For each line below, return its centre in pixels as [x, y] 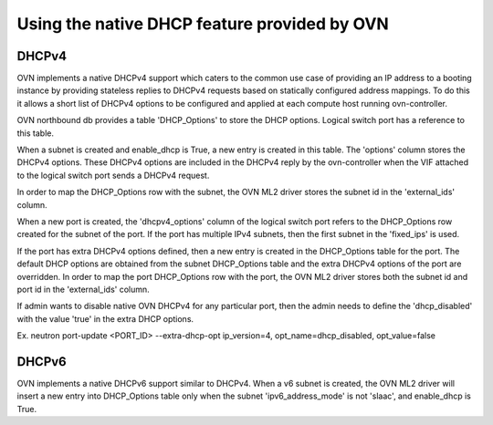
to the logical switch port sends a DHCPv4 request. [113, 175]
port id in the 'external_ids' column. [83, 289]
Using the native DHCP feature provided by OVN [203, 24]
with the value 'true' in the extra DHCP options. [105, 318]
